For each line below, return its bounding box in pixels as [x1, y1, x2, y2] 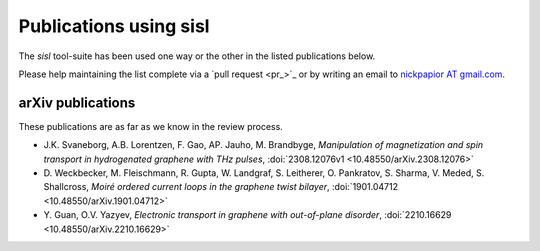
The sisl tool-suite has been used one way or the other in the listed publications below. [18, 50, 376, 62]
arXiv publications [18, 94, 136, 111]
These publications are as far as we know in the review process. [18, 120, 284, 132]
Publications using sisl [18, 15, 210, 37]
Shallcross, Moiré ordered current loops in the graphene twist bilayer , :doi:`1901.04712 [43, 181, 399, 193]
